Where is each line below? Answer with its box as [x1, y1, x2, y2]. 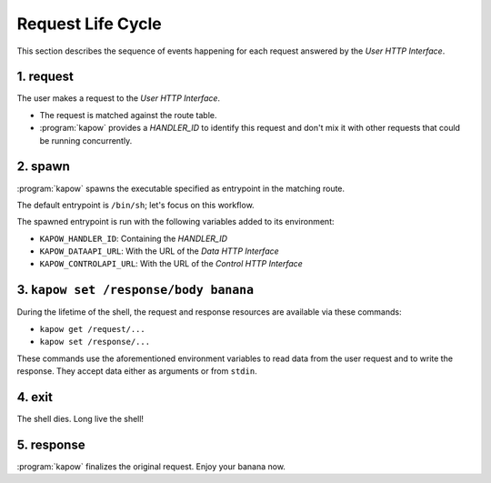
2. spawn [16, 159, 70, 175]
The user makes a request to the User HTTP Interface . [16, 93, 221, 104]
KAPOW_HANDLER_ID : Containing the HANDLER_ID [39, 233, 227, 244]
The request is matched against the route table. [39, 109, 217, 120]
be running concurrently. [39, 135, 133, 146]
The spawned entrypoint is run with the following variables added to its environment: [16, 216, 335, 227]
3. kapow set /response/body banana [16, 282, 255, 297]
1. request [16, 69, 75, 85]
